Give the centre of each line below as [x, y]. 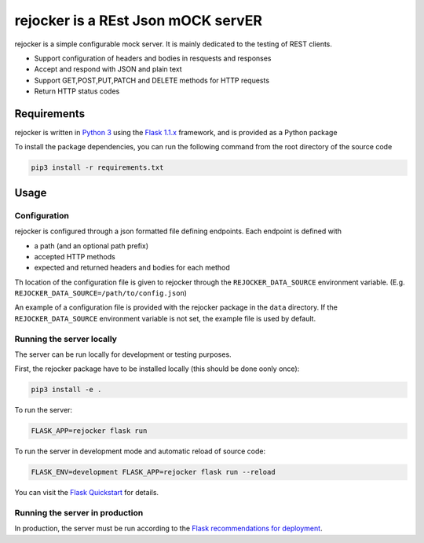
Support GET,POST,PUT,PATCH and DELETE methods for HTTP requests [152, 80]
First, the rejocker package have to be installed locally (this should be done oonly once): [157, 369]
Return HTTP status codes [77, 91]
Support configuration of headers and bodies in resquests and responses [153, 58]
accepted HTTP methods [75, 256]
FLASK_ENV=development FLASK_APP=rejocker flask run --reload [153, 472]
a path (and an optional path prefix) [91, 246]
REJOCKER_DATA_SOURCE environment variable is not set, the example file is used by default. [165, 318]
